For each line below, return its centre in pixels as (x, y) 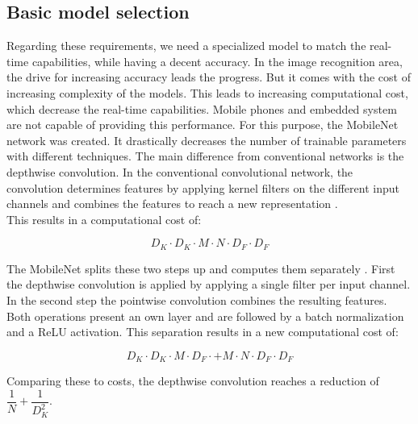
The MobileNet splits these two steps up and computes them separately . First (201, 268)
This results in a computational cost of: (104, 219)
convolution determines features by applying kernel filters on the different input (203, 187)
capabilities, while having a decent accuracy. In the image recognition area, (217, 61)
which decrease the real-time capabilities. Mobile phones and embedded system (202, 108)
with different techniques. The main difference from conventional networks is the (205, 156)
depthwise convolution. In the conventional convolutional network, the (180, 171)
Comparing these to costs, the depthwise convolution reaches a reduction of (193, 381)
